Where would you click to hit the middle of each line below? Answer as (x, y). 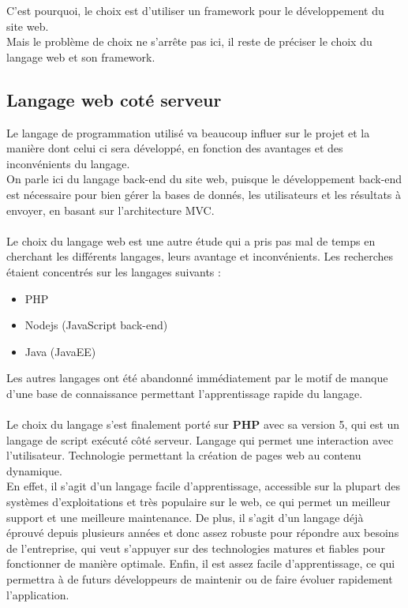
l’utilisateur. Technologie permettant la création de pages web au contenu (184, 455)
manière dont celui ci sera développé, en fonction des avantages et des (175, 148)
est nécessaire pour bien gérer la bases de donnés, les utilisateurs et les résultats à (204, 194)
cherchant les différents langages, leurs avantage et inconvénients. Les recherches (200, 256)
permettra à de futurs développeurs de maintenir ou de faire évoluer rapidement (200, 579)
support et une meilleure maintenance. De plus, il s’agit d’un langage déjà (185, 517)
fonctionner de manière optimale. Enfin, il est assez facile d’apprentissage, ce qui (201, 563)
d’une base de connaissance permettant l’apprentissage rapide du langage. (185, 393)
